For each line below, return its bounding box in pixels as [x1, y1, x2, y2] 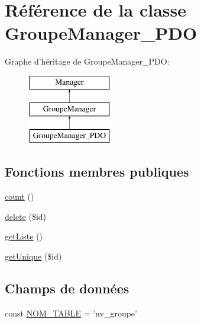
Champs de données [5, 279, 129, 297]
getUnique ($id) [5, 250, 62, 262]
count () [5, 190, 34, 203]
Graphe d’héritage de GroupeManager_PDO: [5, 55, 170, 68]
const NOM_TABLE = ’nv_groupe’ [5, 306, 137, 319]
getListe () [5, 230, 43, 242]
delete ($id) [5, 210, 47, 222]
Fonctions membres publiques [5, 162, 189, 181]
